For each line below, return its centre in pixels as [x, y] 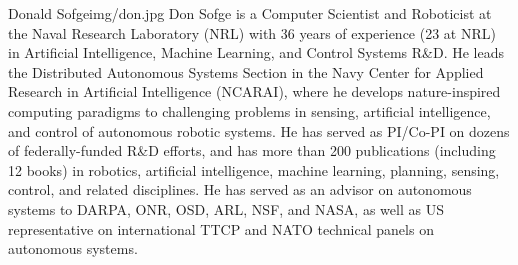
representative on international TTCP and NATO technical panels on [221, 228]
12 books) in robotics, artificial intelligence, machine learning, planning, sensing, [254, 169]
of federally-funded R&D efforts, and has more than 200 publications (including [252, 150]
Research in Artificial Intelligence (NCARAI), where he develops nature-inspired [254, 91]
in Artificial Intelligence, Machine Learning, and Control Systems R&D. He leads [256, 52]
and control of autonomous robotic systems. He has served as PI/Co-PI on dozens [259, 130]
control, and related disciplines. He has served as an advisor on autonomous [240, 189]
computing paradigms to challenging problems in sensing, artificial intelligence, [249, 110]
